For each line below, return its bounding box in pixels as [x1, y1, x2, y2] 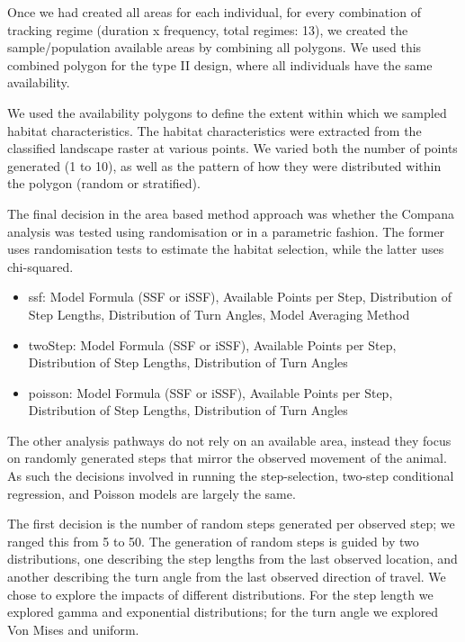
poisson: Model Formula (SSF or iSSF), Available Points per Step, [28, 383, 393, 402]
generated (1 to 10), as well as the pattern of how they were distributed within [7, 156, 442, 175]
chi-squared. [7, 257, 74, 276]
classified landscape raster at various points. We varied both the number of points [7, 139, 458, 158]
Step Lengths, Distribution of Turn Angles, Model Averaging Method [28, 304, 410, 323]
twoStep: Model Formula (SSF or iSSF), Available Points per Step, [28, 335, 397, 354]
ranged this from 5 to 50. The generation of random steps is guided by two [7, 531, 419, 550]
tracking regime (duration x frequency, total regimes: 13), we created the [7, 20, 408, 39]
